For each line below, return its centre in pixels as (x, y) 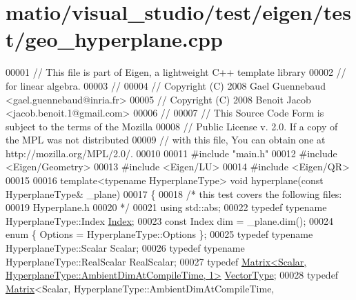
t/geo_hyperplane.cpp (114, 39)
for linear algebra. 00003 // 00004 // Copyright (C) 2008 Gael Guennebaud (166, 85)
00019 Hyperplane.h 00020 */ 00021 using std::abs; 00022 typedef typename (166, 207)
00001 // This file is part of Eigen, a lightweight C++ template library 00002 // (176, 72)
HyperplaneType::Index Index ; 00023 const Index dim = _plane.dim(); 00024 (170, 220)
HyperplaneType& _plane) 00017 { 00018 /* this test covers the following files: (174, 193)
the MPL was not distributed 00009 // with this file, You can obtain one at (166, 140)
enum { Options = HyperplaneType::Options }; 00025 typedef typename (159, 234)
